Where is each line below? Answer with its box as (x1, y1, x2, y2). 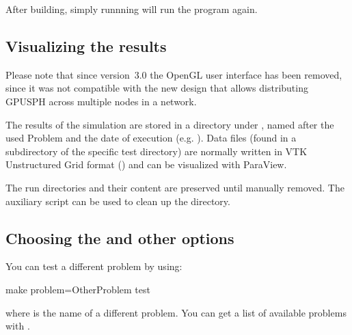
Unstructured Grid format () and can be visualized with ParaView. (5, 157, 287, 172)
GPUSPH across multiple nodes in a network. (5, 94, 197, 108)
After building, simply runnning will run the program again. (5, 2, 258, 16)
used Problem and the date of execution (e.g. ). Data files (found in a (5, 131, 297, 145)
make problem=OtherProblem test (5, 282, 150, 296)
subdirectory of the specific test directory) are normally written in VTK (5, 144, 308, 158)
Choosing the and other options (5, 227, 234, 248)
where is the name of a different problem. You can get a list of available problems (5, 305, 347, 319)
